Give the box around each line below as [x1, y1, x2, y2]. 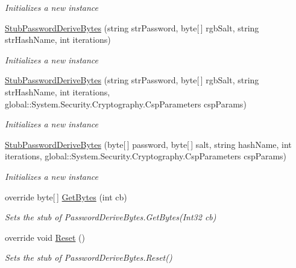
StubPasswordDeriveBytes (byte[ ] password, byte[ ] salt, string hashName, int [5, 138, 292, 150]
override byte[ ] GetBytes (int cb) [5, 190, 127, 203]
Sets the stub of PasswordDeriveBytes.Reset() [5, 251, 172, 264]
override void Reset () [5, 231, 85, 243]
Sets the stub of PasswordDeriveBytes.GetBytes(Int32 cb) [5, 211, 216, 223]
